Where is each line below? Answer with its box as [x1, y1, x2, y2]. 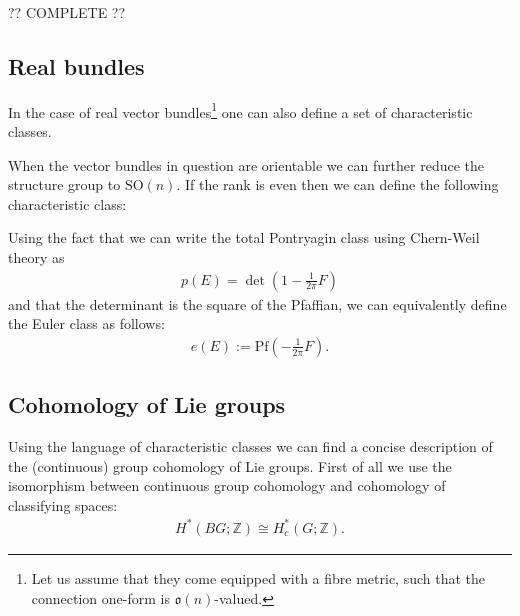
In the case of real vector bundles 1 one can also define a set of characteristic [8, 98, 473, 122]
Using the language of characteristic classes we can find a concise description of [8, 436, 493, 457]
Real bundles [8, 50, 145, 81]
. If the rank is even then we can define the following [176, 174, 499, 195]
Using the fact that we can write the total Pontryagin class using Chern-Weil [8, 227, 480, 248]
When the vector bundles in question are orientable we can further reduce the [8, 154, 484, 175]
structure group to [8, 174, 121, 195]
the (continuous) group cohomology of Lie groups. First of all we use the [8, 455, 452, 476]
